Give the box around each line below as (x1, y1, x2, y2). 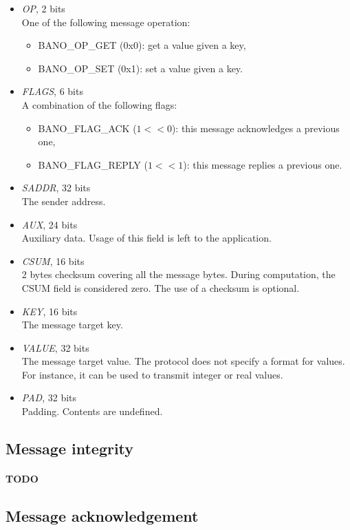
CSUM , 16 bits (21, 253, 85, 268)
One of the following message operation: (21, 14, 190, 29)
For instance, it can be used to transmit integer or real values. (21, 367, 283, 381)
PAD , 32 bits (21, 390, 77, 405)
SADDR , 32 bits (21, 180, 91, 195)
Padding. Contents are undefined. (21, 404, 163, 418)
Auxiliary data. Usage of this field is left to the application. (21, 231, 272, 245)
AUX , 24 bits (21, 217, 78, 231)
